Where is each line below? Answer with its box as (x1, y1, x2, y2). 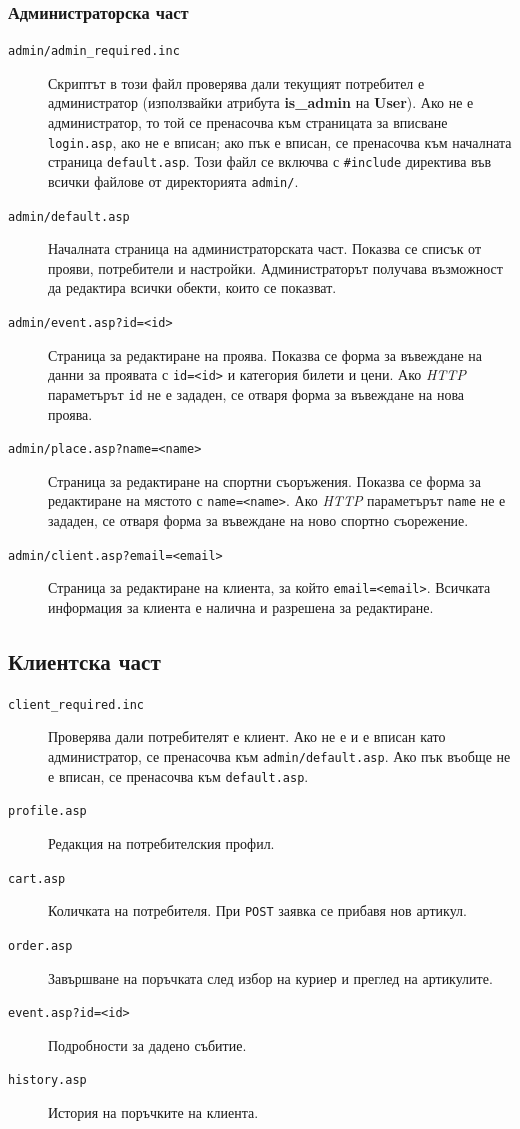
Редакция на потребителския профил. (48, 833, 275, 854)
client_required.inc (8, 697, 145, 712)
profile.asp (8, 804, 87, 819)
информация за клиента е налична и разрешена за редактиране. (48, 597, 434, 618)
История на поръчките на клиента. (48, 1102, 259, 1123)
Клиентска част (8, 646, 161, 677)
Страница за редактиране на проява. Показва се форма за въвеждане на (48, 344, 483, 365)
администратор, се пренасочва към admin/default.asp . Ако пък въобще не (48, 746, 511, 767)
